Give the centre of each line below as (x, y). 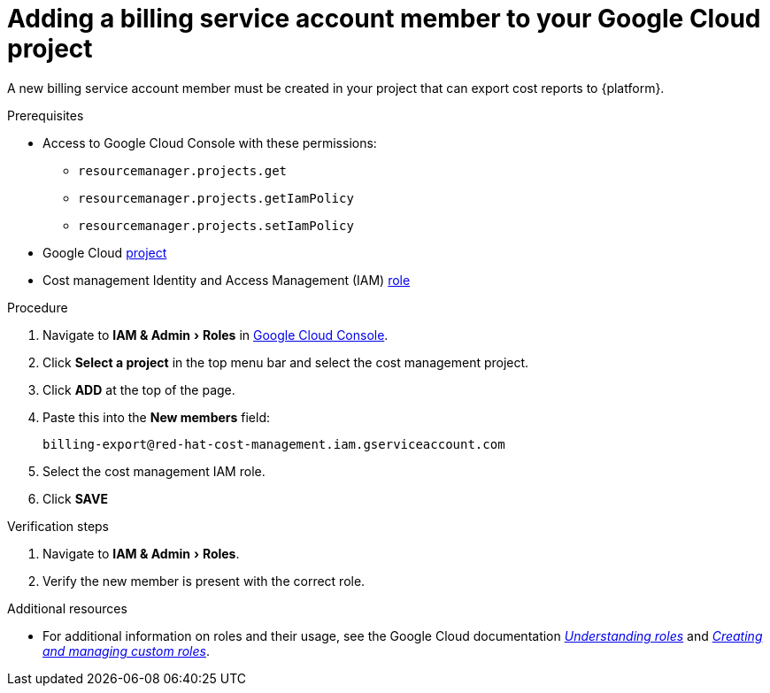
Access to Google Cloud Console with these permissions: (210, 142)
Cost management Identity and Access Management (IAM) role (227, 280)
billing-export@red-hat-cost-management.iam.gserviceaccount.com (274, 444)
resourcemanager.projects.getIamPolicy (216, 198)
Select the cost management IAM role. (154, 471)
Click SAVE (75, 498)
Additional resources (67, 608)
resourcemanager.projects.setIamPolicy (216, 225)
